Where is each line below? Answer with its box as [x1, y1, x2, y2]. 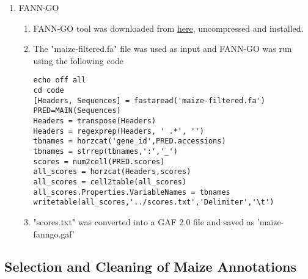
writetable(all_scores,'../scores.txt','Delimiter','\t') [33, 198, 274, 207]
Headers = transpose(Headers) [33, 117, 156, 125]
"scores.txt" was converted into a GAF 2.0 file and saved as [33, 215, 255, 228]
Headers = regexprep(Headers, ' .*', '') [33, 126, 204, 136]
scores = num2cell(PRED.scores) [33, 157, 165, 166]
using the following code [33, 54, 124, 67]
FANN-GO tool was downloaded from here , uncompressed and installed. [33, 21, 304, 34]
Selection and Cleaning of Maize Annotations [4, 257, 296, 276]
